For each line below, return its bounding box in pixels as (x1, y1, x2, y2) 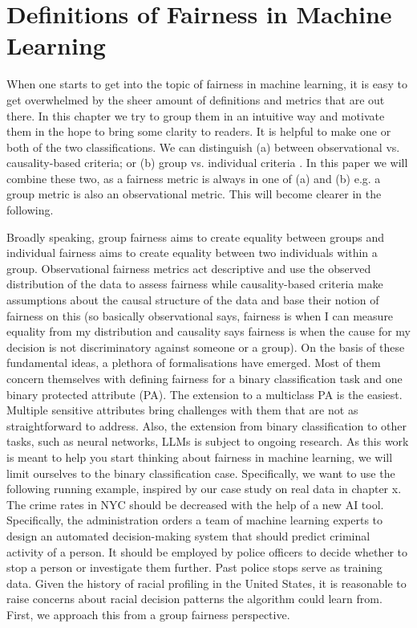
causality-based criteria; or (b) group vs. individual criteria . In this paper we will (6, 154, 408, 171)
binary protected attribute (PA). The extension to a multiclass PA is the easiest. (6, 385, 403, 402)
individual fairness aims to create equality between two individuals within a (6, 244, 378, 261)
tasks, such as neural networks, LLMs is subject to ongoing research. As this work (6, 433, 409, 450)
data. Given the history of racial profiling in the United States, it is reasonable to (6, 574, 407, 591)
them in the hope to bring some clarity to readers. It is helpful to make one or (6, 123, 391, 140)
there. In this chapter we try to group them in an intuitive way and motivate (6, 107, 385, 124)
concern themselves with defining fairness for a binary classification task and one (6, 370, 403, 386)
